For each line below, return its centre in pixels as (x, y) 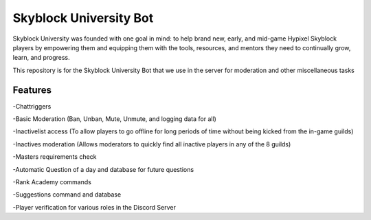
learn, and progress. (41, 58)
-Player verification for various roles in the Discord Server (94, 207)
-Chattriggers (32, 106)
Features (32, 90)
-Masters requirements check (55, 157)
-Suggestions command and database (67, 195)
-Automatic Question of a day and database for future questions (103, 169)
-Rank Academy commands (52, 181)
